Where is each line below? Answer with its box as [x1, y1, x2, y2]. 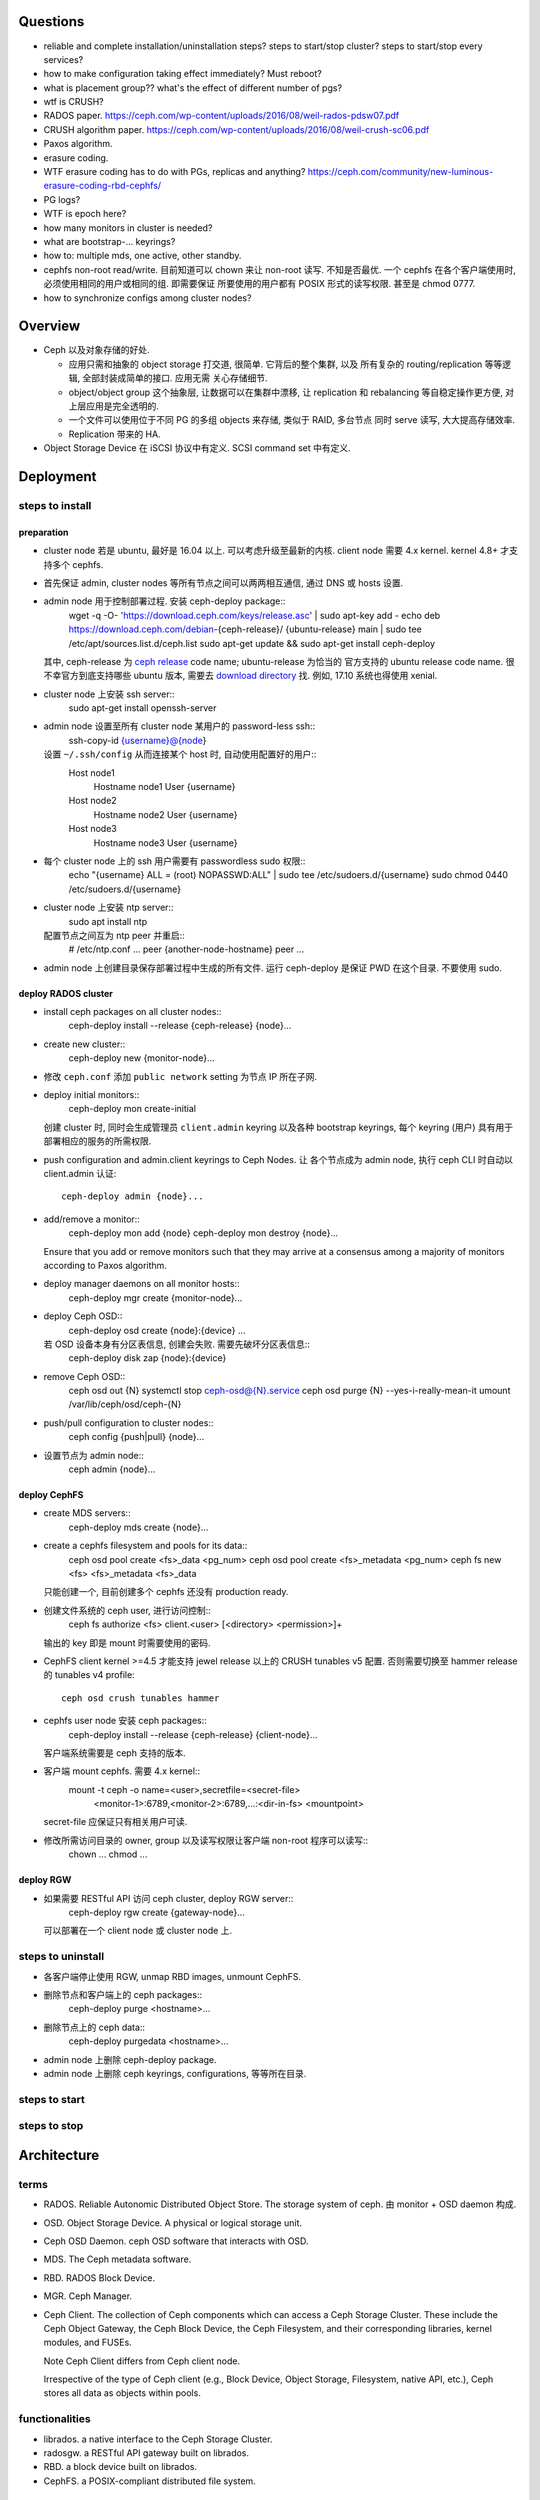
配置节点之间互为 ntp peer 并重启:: [43, 929, 185, 941]
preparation [18, 526, 69, 538]
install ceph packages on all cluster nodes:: [43, 1006, 222, 1018]
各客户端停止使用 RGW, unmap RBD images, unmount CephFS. [43, 1970, 302, 1982]
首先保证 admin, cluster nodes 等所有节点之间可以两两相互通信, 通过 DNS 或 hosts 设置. [43, 576, 404, 589]
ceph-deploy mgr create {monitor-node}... [68, 1291, 243, 1304]
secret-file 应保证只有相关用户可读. [43, 1816, 188, 1828]
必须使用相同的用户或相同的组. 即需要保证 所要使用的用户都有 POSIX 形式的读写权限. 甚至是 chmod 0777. [43, 278, 476, 290]
